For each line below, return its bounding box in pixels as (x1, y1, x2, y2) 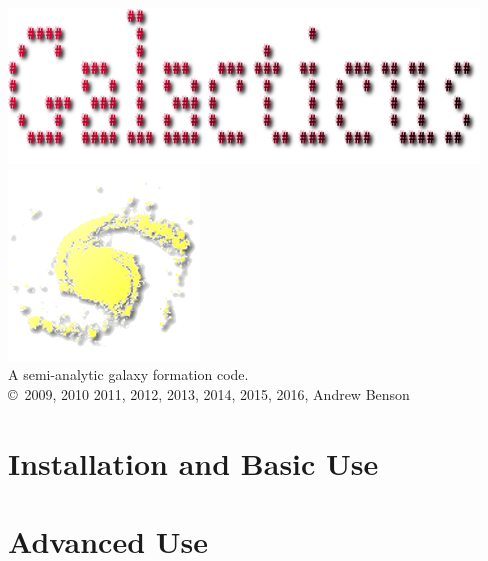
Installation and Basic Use (8, 442, 379, 483)
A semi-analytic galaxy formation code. (8, 364, 249, 385)
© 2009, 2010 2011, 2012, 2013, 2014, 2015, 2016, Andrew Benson (8, 383, 410, 404)
